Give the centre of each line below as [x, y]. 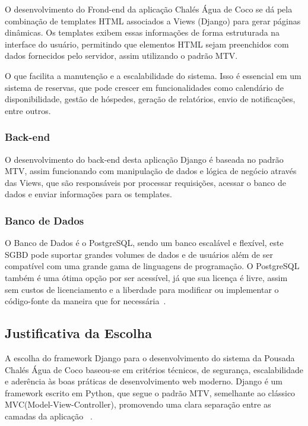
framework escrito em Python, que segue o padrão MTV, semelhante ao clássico [150, 392]
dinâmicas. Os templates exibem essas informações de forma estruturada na [142, 32]
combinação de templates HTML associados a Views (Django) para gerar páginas [153, 20]
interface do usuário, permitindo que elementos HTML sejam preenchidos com [147, 44]
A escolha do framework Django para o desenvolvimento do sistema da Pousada [150, 357]
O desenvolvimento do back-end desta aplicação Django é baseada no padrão [144, 159]
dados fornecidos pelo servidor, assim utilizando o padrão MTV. [121, 56]
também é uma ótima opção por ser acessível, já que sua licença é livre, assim [146, 277]
